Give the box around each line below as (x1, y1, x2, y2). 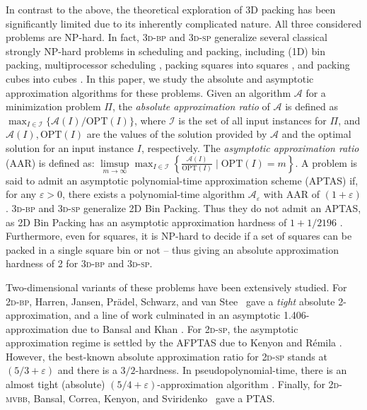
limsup (100, 158, 129, 169)
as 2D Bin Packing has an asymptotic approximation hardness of (6, 214, 287, 229)
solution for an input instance (6, 140, 134, 155)
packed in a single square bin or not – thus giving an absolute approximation (6, 242, 339, 257)
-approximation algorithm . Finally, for (157, 377, 325, 392)
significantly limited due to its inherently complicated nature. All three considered (6, 16, 362, 30)
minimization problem (6, 99, 101, 114)
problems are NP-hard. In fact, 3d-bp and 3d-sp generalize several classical (6, 30, 327, 45)
